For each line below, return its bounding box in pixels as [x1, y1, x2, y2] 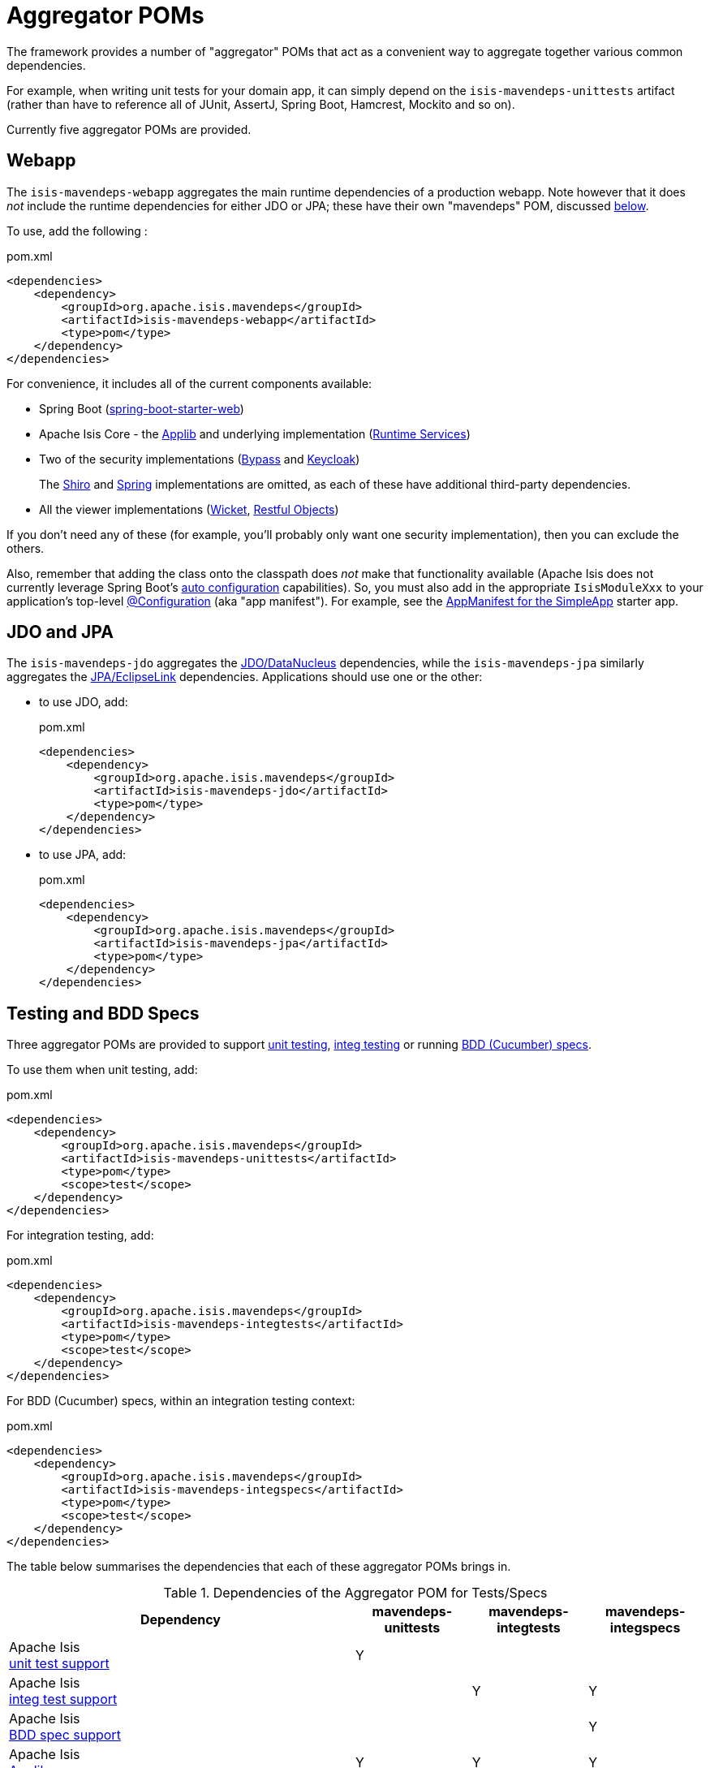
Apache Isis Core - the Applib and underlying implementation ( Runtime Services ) [39, 426, 471, 441]
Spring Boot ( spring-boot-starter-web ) [39, 401, 244, 416]
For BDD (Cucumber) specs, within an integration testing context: [6, 1394, 355, 1408]
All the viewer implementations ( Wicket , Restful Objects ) [39, 502, 339, 516]
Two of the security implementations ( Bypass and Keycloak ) [39, 451, 360, 466]
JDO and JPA [6, 622, 114, 643]
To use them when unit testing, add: [6, 1063, 198, 1077]
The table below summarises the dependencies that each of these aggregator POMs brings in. [6, 1559, 511, 1574]
